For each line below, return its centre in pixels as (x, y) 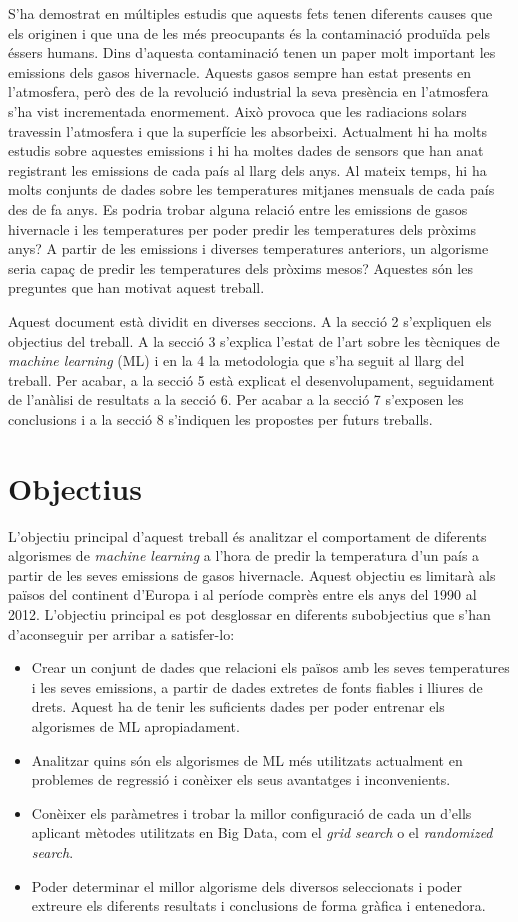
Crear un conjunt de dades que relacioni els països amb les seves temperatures (270, 667)
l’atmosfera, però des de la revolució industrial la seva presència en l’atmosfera (248, 91)
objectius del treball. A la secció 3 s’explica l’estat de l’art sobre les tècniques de (254, 340)
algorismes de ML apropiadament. (135, 725)
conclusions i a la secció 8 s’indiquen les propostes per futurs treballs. (220, 418)
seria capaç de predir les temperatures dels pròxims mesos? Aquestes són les (240, 267)
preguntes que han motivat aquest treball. (136, 287)
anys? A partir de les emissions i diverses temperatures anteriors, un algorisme (248, 248)
